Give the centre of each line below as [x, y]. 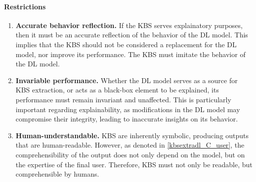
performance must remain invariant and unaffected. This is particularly [123, 99]
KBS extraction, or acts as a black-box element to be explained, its [117, 90]
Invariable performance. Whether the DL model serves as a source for [127, 80]
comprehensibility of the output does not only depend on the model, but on [130, 154]
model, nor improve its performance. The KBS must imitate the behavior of [130, 54]
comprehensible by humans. [57, 174]
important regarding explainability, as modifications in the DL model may [128, 109]
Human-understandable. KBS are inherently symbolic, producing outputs [132, 135]
